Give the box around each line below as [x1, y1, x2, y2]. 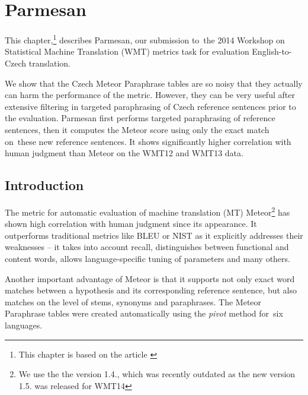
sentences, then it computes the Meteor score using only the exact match [5, 123, 269, 135]
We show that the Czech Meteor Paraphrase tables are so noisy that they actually [5, 77, 303, 89]
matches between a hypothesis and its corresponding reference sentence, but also [5, 284, 297, 296]
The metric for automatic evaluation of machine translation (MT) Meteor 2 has [5, 204, 290, 218]
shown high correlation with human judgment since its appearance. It [5, 217, 257, 230]
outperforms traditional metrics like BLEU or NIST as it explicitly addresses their [5, 229, 303, 241]
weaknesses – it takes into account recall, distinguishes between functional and [5, 241, 289, 253]
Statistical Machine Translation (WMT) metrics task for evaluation [5, 45, 249, 58]
